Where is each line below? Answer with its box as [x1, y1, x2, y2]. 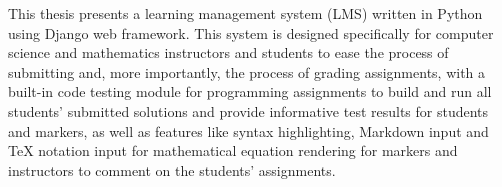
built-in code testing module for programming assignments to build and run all [8, 81, 492, 102]
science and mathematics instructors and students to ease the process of [8, 42, 449, 63]
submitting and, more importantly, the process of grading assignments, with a [8, 61, 486, 82]
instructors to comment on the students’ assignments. [8, 159, 336, 180]
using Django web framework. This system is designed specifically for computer [8, 22, 494, 43]
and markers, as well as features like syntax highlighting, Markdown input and [8, 120, 489, 141]
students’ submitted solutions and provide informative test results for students [8, 100, 489, 121]
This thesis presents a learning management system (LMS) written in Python [8, 3, 483, 23]
